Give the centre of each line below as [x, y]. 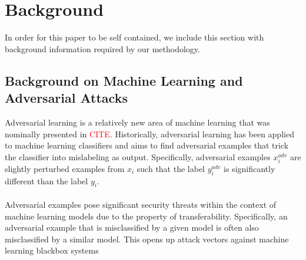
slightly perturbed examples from [65, 168]
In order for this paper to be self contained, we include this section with [134, 37]
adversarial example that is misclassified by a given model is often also [132, 227]
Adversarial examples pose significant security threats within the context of [141, 205]
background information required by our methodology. [102, 48]
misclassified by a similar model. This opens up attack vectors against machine [147, 239]
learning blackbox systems [52, 250]
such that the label [171, 168]
